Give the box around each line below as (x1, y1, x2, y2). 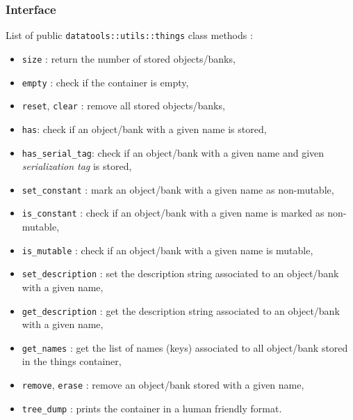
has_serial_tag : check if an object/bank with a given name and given (22, 145, 325, 160)
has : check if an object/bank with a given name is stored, (22, 121, 267, 136)
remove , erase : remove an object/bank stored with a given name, (22, 378, 304, 392)
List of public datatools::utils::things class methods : (6, 28, 253, 42)
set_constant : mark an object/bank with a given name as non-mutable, (22, 182, 334, 196)
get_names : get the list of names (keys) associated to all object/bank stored (22, 340, 348, 355)
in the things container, (22, 354, 122, 368)
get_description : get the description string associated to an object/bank (22, 303, 340, 318)
